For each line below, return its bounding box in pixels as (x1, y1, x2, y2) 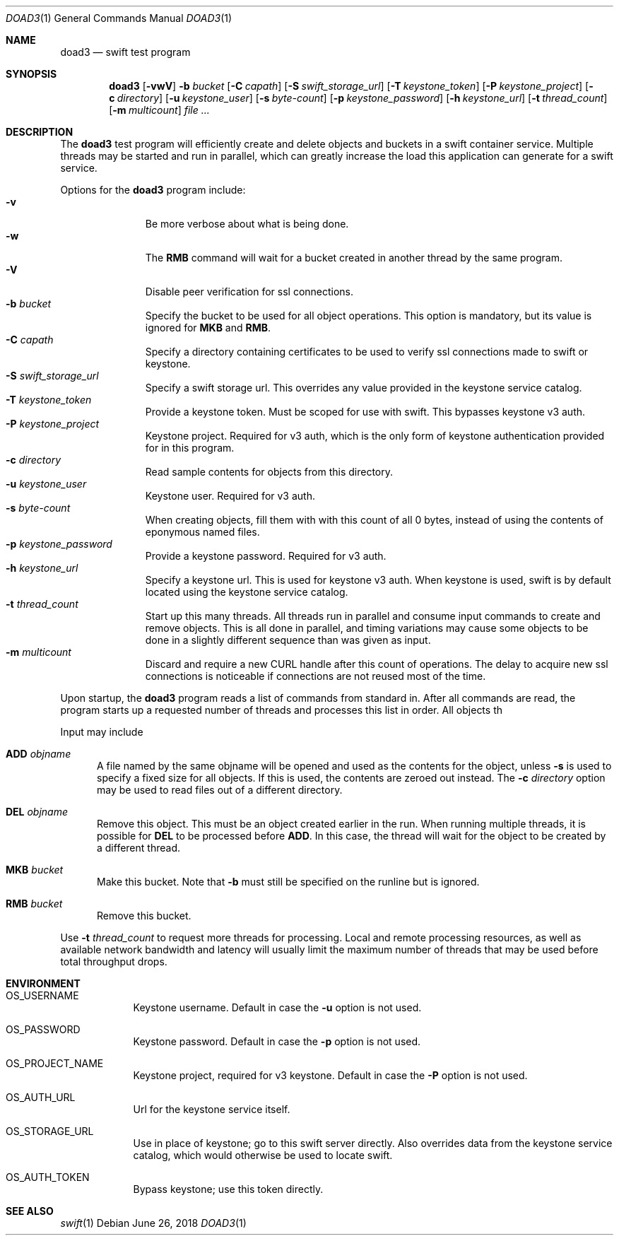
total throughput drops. (60, 955, 167, 967)
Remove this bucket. (97, 910, 191, 922)
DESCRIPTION (6, 126, 73, 138)
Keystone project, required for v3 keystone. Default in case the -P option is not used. (133, 1069, 528, 1081)
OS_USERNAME (6, 989, 79, 1001)
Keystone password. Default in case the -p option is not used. (133, 1035, 421, 1047)
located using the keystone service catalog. (145, 586, 348, 598)
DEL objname (6, 806, 69, 818)
